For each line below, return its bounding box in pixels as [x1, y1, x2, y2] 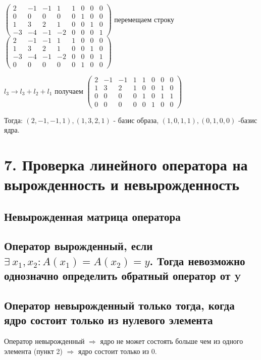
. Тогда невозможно [149, 253, 245, 268]
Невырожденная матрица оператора [4, 208, 181, 224]
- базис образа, [113, 114, 159, 125]
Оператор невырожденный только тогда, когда [4, 297, 235, 313]
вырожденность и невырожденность [4, 174, 240, 195]
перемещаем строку [114, 14, 175, 24]
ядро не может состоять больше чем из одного [100, 336, 243, 346]
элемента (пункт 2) [4, 345, 63, 356]
